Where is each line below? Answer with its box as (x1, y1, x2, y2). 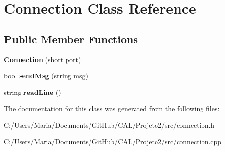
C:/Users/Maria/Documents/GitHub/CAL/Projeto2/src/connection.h (4, 119, 215, 130)
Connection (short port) (4, 54, 81, 64)
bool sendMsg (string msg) (4, 71, 88, 81)
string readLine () (4, 87, 61, 97)
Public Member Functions (4, 31, 138, 46)
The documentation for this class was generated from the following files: (4, 103, 220, 113)
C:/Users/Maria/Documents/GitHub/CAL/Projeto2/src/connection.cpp (4, 136, 222, 146)
